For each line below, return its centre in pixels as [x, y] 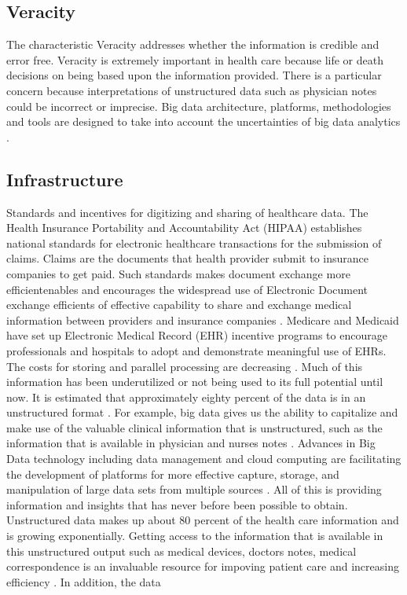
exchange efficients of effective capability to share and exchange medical [179, 305]
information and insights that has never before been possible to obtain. [177, 504]
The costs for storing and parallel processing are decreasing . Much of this [185, 366]
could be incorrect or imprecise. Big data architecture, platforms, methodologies [199, 106]
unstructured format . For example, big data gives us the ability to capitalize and [202, 412]
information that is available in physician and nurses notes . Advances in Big [191, 443]
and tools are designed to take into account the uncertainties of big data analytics [203, 121]
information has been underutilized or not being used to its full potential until [195, 382]
